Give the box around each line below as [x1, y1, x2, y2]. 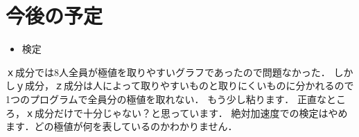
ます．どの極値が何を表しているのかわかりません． [6, 119, 238, 134]
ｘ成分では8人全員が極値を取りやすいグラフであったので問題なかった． [6, 64, 331, 79]
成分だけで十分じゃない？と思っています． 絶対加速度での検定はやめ [34, 105, 348, 120]
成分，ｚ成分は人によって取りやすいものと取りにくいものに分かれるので [24, 78, 354, 93]
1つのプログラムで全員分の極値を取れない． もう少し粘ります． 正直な [6, 91, 326, 106]
